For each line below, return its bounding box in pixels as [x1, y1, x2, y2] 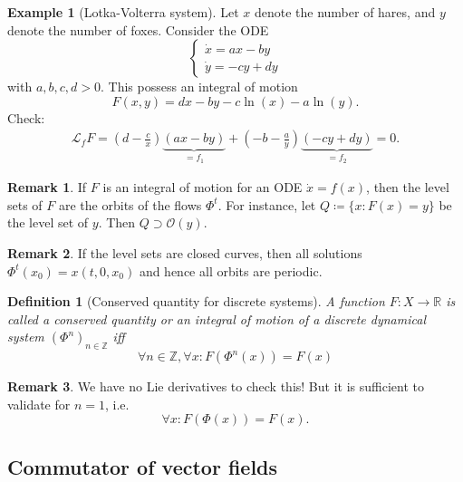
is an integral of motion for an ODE [102, 178, 303, 197]
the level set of [7, 213, 89, 232]
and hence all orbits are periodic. [139, 261, 323, 280]
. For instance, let [217, 195, 316, 214]
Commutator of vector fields [7, 452, 278, 480]
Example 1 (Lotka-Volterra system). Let [7, 3, 239, 21]
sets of [7, 195, 43, 214]
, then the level [366, 178, 449, 197]
